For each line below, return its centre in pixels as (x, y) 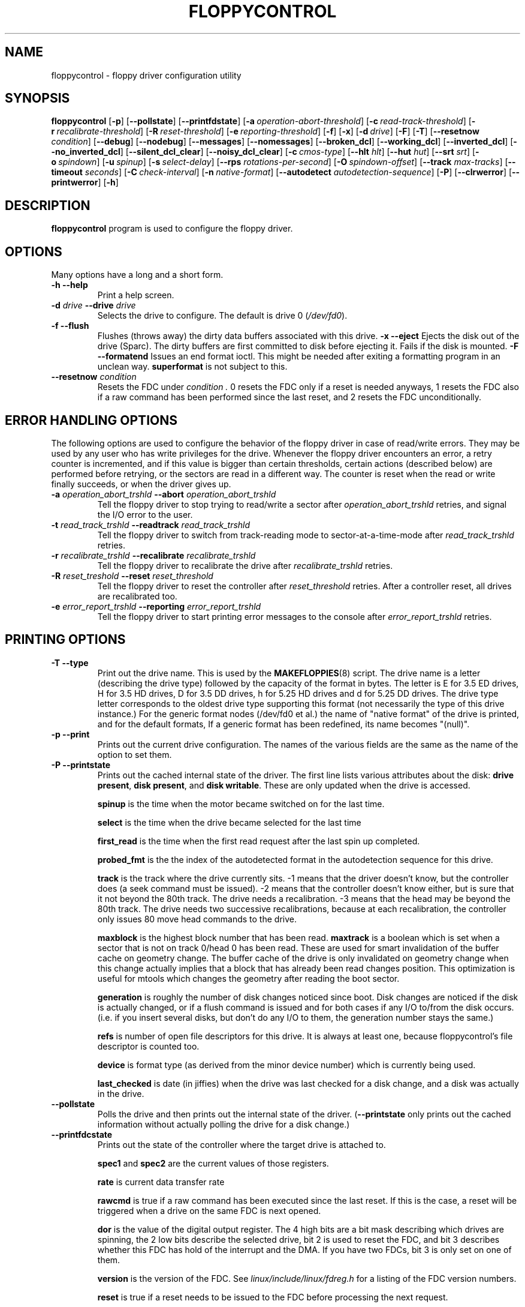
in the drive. (121, 1093)
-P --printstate (81, 765)
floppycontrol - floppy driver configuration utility (146, 75)
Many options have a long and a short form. (137, 275)
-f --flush (70, 326)
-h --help (70, 285)
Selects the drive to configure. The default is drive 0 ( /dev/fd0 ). (222, 316)
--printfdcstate (82, 1134)
